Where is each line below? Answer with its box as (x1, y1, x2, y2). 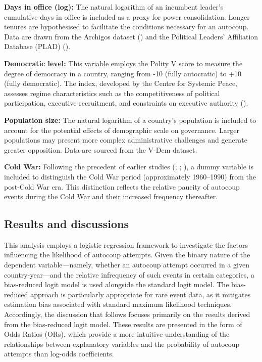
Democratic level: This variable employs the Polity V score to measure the (4, 58, 243, 68)
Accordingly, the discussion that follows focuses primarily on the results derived (4, 309, 250, 320)
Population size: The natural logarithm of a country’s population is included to (4, 114, 256, 125)
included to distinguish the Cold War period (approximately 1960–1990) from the (4, 171, 256, 182)
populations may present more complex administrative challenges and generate (4, 134, 247, 145)
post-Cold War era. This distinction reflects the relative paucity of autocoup (4, 181, 240, 192)
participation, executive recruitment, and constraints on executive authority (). (4, 98, 248, 108)
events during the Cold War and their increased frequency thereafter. (4, 191, 218, 202)
